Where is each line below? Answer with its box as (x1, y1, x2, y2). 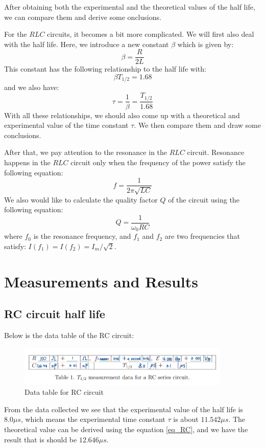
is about (173, 414, 199, 424)
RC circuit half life (4, 306, 105, 322)
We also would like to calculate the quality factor (4, 194, 158, 205)
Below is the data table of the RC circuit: (4, 330, 134, 341)
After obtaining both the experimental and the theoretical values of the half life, (4, 2, 255, 12)
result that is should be (4, 434, 77, 444)
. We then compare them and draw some (134, 120, 261, 130)
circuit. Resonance (187, 147, 245, 158)
